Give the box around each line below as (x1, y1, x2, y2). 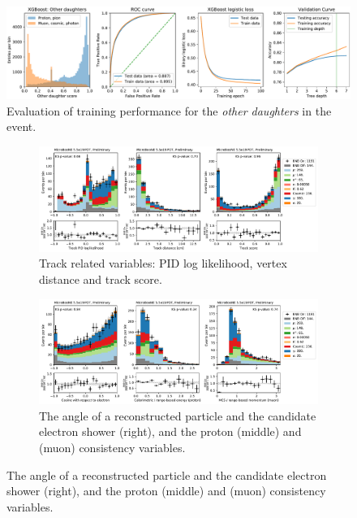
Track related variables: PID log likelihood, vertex (39, 255, 287, 272)
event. (6, 118, 37, 135)
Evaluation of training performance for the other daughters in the (6, 102, 332, 119)
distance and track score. (39, 270, 162, 287)
